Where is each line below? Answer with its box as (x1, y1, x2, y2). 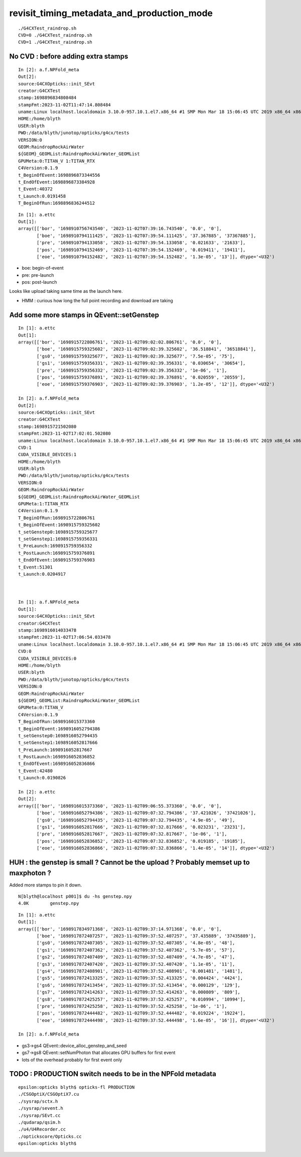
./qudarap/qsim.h (18, 1120, 61, 1125)
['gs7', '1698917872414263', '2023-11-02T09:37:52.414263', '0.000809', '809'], (37, 989, 241, 995)
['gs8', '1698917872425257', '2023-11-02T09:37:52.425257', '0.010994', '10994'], (37, 996, 246, 1002)
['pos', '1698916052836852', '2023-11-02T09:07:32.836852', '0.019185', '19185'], (37, 838, 246, 844)
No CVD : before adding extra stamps (9, 52, 128, 61)
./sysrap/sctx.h (18, 1098, 58, 1104)
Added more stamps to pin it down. (9, 882, 82, 888)
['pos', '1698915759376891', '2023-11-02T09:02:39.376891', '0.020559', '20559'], (37, 374, 246, 380)
